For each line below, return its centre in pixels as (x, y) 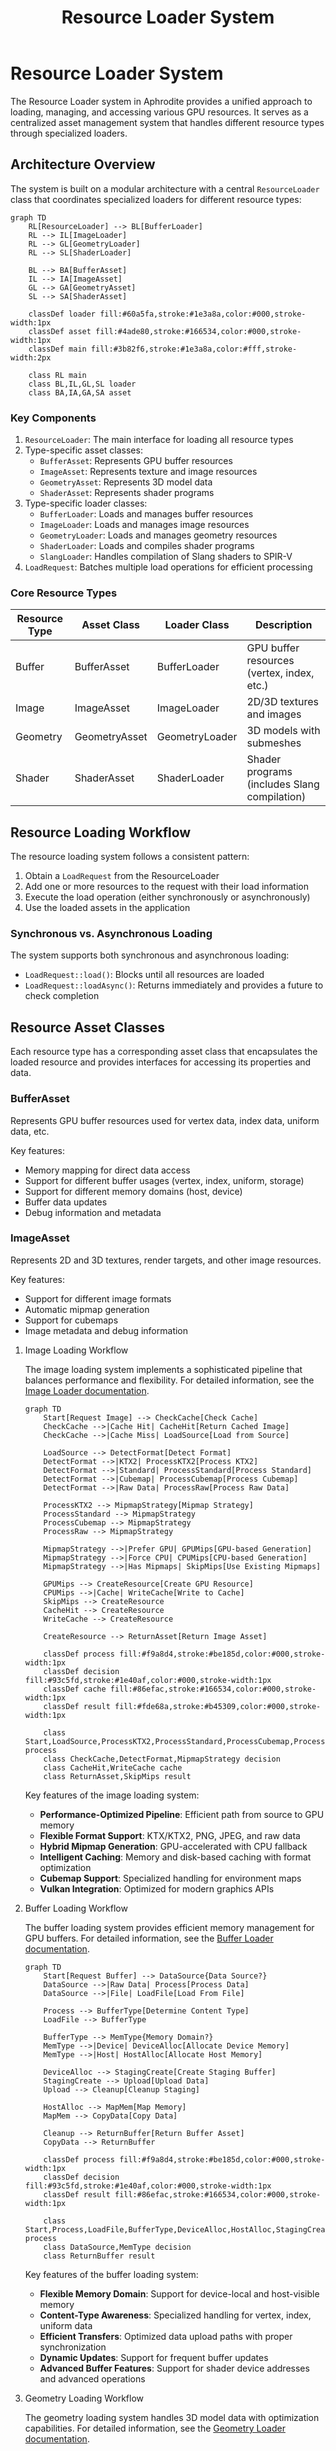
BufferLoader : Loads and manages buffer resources (146, 514)
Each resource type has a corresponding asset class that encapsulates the (164, 1052)
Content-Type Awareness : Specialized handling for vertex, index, (175, 2315)
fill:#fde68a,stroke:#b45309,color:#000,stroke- (218, 1706)
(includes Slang (283, 784)
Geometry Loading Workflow (84, 2398)
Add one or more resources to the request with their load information (166, 887)
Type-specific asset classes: (83, 450)
